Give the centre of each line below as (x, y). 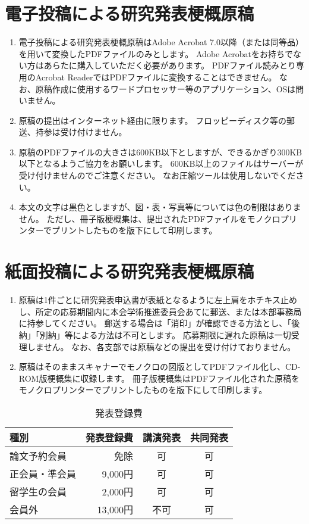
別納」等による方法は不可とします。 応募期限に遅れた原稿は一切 (165, 334)
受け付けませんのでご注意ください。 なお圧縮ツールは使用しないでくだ (157, 175)
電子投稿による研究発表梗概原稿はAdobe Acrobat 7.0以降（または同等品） (161, 42)
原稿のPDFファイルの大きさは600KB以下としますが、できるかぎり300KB (160, 152)
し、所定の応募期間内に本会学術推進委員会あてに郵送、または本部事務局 (160, 311)
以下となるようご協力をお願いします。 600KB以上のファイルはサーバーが (161, 163)
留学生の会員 (38, 491)
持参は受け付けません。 (81, 132)
